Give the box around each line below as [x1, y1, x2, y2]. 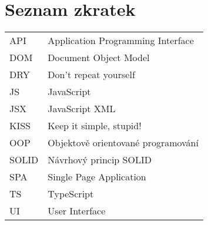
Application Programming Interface [48, 33, 194, 48]
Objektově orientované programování [48, 136, 199, 150]
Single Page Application [48, 170, 146, 184]
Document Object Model [48, 51, 150, 65]
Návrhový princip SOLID [48, 153, 152, 167]
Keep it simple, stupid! [48, 119, 142, 133]
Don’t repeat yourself [48, 68, 135, 82]
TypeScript [48, 187, 94, 201]
